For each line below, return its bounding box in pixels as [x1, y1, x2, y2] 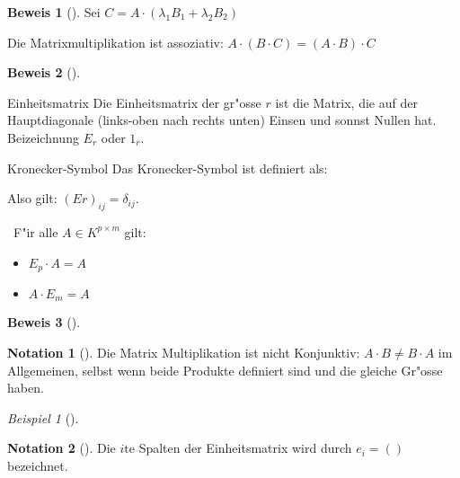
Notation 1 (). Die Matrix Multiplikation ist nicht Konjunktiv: [7, 343, 360, 362]
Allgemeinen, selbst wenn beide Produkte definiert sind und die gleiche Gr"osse [7, 360, 443, 379]
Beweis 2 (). [7, 63, 81, 82]
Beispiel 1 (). [7, 408, 79, 427]
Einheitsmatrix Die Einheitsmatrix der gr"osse [7, 93, 261, 111]
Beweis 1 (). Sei [7, 3, 101, 21]
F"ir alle [13, 222, 58, 241]
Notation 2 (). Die [7, 438, 116, 457]
